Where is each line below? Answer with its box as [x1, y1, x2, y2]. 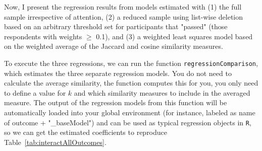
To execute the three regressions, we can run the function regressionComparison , [4, 57, 258, 68]
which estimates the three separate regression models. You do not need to [4, 67, 232, 78]
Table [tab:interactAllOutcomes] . [4, 136, 107, 147]
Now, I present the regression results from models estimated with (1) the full [4, 2, 242, 12]
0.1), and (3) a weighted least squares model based [96, 31, 253, 41]
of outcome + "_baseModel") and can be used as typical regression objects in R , [4, 117, 251, 127]
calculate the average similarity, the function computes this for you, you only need [4, 78, 258, 88]
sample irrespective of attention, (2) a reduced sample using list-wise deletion [4, 11, 243, 22]
